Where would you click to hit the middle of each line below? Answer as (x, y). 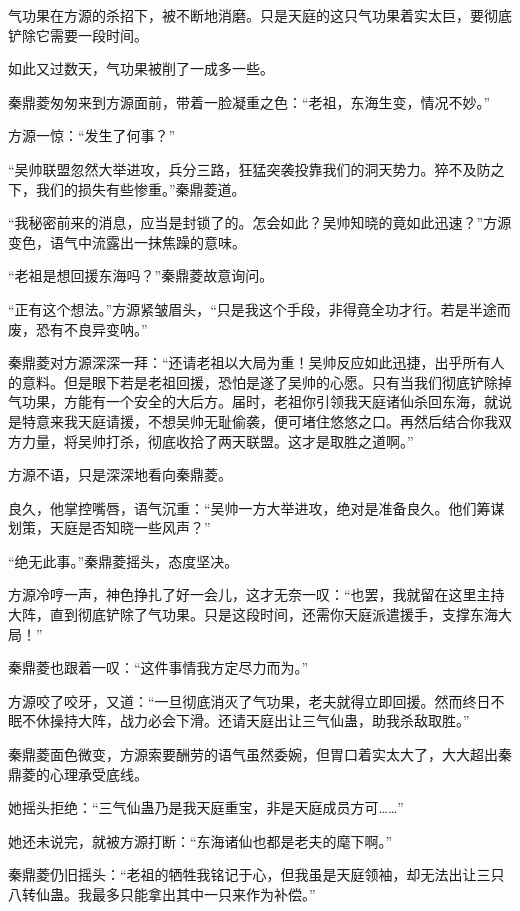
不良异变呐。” (105, 328)
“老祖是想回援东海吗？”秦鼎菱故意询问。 (141, 275)
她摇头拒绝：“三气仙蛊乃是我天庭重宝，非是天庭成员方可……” (206, 807)
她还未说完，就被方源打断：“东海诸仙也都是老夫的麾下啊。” (200, 840)
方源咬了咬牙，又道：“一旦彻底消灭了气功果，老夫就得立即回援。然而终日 (249, 700)
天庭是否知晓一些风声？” (130, 527)
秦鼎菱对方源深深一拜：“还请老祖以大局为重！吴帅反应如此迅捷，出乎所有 (249, 362)
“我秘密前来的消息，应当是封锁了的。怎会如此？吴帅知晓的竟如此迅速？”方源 (260, 222)
